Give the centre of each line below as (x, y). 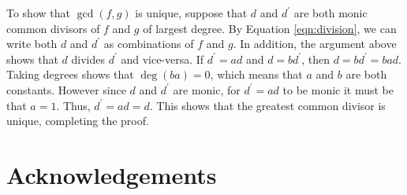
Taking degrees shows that (70, 74)
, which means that (256, 74)
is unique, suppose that (191, 13)
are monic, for (207, 89)
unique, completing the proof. (78, 121)
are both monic (330, 13)
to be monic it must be (338, 89)
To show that (38, 13)
